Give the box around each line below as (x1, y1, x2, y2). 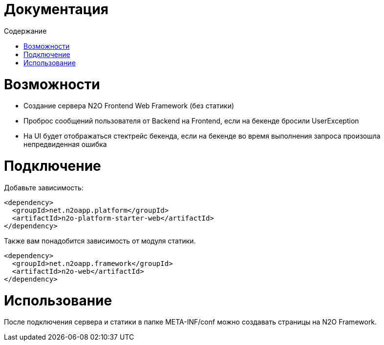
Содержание (4, 26, 47, 35)
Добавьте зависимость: (4, 183, 84, 192)
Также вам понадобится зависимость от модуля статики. (4, 236, 196, 245)
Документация (4, 1, 108, 18)
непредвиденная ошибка (23, 140, 107, 149)
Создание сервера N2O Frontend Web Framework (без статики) (23, 101, 235, 110)
